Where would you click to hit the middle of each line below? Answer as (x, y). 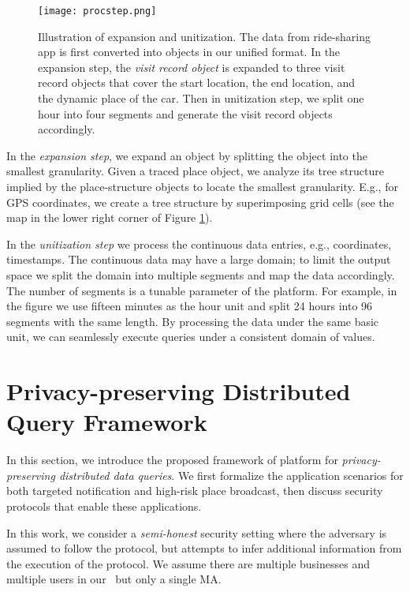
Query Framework (107, 422)
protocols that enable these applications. (104, 506)
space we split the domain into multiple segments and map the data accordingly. (201, 274)
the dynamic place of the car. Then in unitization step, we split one (201, 98)
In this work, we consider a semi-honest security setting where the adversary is (197, 532)
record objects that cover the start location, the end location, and (197, 82)
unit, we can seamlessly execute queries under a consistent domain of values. (191, 337)
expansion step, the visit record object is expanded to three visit (192, 67)
